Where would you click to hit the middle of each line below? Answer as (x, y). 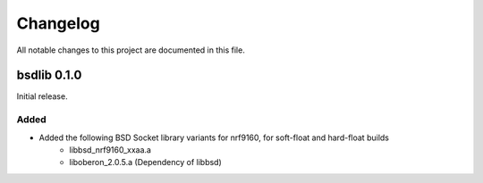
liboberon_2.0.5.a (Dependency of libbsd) (146, 162)
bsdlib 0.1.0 (49, 75)
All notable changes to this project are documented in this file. (131, 50)
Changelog (58, 23)
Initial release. (42, 96)
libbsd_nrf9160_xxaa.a (110, 150)
